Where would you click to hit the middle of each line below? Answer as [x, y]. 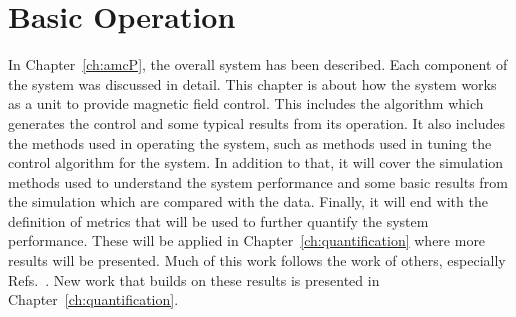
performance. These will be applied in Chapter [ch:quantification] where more [247, 240]
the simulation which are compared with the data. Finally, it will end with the [248, 201]
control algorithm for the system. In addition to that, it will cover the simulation [256, 162]
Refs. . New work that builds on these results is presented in [194, 279]
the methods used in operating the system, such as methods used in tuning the [250, 142]
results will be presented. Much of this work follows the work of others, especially [257, 260]
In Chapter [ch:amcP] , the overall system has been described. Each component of [258, 64]
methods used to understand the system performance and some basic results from [258, 181]
